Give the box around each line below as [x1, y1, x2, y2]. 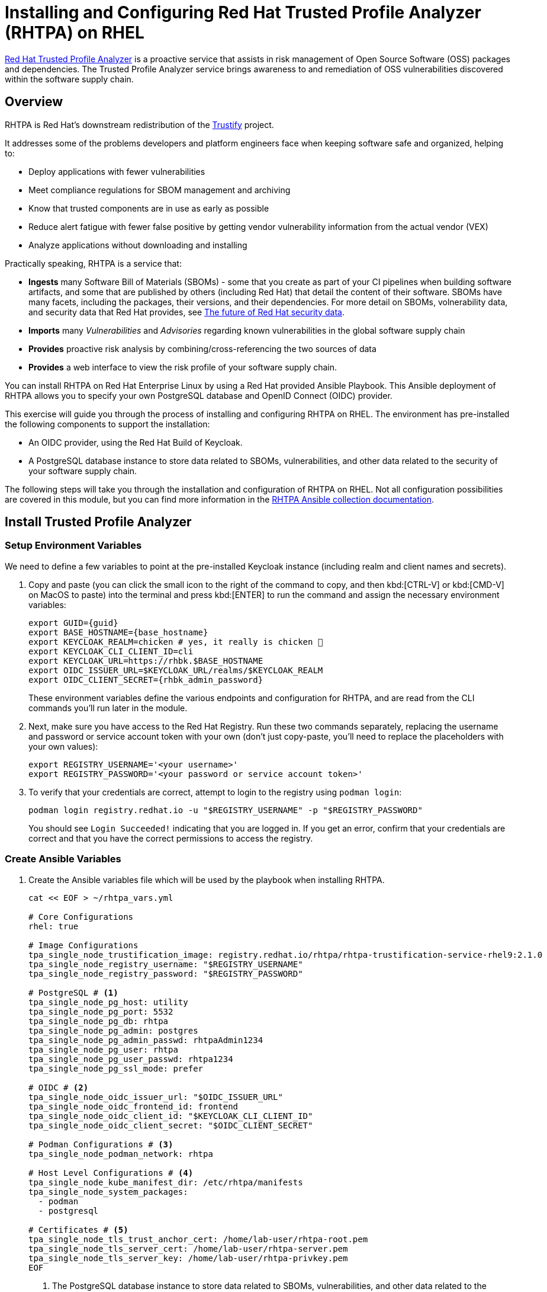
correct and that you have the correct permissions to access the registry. [28, 833, 313, 843]
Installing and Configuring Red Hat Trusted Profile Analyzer [5, 2, 481, 23]
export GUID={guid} [28, 618, 118, 628]
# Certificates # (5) [28, 1224, 128, 1235]
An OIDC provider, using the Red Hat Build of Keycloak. [28, 437, 243, 447]
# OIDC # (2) [28, 1082, 89, 1092]
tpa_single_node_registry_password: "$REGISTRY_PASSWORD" [28, 968, 303, 978]
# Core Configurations [28, 912, 134, 922]
